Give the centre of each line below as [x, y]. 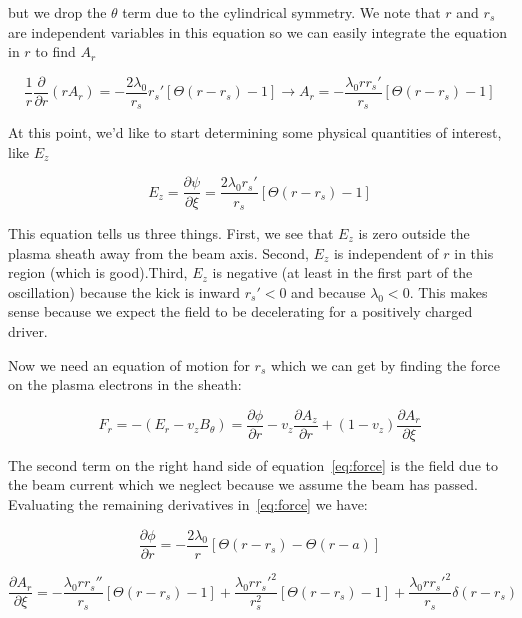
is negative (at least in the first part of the [342, 272]
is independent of [386, 252]
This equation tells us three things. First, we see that [171, 233]
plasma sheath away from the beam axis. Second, [158, 252]
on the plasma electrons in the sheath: [125, 384]
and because [328, 291]
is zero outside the [414, 233]
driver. [28, 330]
